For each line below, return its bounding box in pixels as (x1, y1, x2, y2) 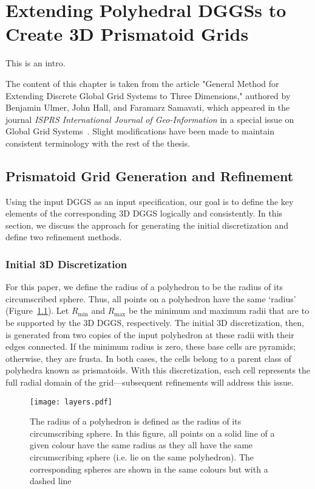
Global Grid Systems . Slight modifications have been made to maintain (5, 125, 275, 137)
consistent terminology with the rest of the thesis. (5, 136, 191, 149)
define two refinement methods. (5, 231, 122, 243)
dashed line (30, 474, 72, 487)
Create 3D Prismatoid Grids (5, 21, 249, 46)
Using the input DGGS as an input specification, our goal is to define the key (5, 195, 294, 207)
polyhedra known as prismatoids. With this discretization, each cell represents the (5, 364, 311, 376)
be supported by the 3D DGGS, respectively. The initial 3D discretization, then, (5, 316, 304, 329)
